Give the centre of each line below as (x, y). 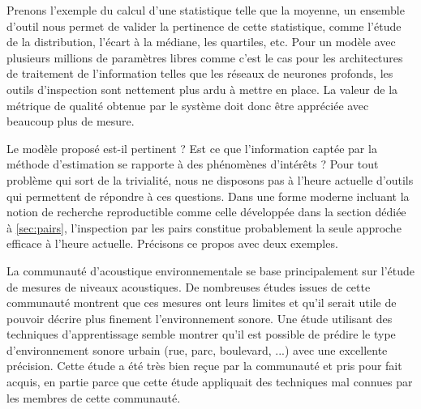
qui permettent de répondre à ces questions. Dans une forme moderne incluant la (208, 196)
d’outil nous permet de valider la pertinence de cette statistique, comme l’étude (204, 26)
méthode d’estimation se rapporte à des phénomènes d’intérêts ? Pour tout (193, 164)
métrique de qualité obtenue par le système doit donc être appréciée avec (188, 105)
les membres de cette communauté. (94, 397)
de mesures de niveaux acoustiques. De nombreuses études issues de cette (189, 286)
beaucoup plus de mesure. (71, 121)
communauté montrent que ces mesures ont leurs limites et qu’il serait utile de (202, 302)
